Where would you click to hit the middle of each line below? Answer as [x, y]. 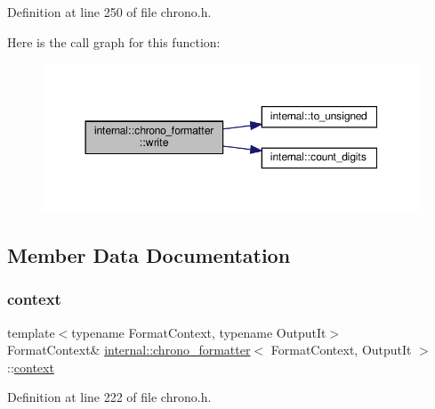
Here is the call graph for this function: [114, 41]
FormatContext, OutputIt [341, 350]
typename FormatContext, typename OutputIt [199, 332]
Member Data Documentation [149, 254]
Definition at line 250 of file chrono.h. [109, 12]
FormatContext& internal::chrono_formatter [129, 350]
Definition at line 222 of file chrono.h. [109, 397]
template [31, 332]
